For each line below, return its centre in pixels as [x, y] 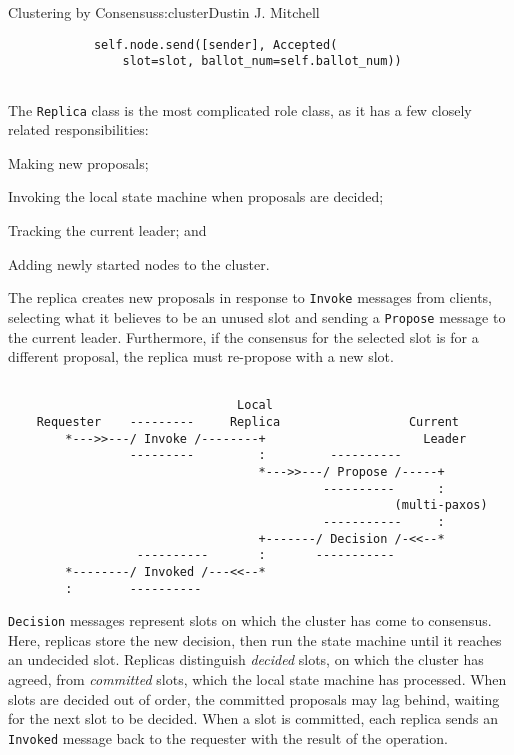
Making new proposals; [78, 162]
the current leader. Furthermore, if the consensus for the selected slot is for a [243, 336]
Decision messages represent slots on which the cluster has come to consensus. [250, 620]
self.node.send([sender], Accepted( [215, 44]
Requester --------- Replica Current [248, 422]
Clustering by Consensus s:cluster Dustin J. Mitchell [164, 12]
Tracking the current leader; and [107, 230]
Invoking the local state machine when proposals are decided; [196, 196]
